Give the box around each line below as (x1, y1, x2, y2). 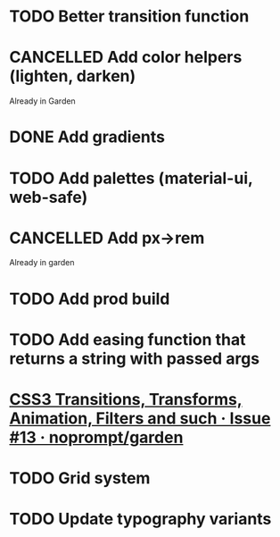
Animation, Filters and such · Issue (9, 408, 271, 428)
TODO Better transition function (9, 6, 250, 27)
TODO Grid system (9, 468, 151, 489)
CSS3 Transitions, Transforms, (9, 390, 243, 409)
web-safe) (9, 187, 88, 207)
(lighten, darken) (9, 66, 136, 87)
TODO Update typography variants (9, 509, 272, 529)
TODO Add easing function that (9, 329, 247, 349)
